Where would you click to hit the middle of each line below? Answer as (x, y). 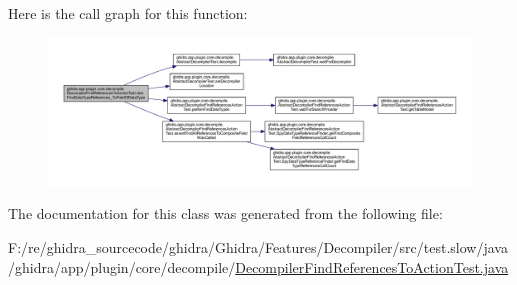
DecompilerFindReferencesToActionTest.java (372, 266)
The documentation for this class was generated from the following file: (225, 213)
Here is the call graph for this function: (128, 13)
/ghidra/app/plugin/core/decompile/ (122, 266)
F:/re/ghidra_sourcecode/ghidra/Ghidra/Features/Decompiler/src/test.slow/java (258, 247)
